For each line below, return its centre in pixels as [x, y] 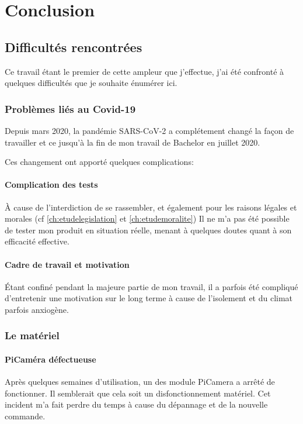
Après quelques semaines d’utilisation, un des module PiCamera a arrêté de [140, 382]
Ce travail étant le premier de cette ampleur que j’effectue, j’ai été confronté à [144, 71]
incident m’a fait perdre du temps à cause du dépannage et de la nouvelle [136, 404]
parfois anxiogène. [37, 309]
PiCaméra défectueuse [50, 359]
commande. [25, 416]
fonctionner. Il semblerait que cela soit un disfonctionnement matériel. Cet [138, 393]
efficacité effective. [37, 241]
